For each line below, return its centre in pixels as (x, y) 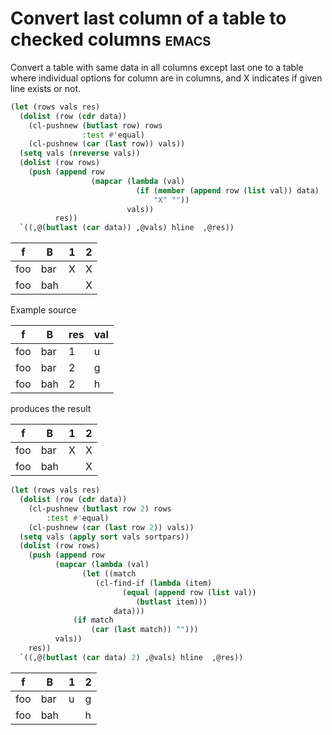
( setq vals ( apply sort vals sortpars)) (104, 537)
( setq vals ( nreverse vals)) (80, 153)
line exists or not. (46, 88)
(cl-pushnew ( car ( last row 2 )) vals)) (111, 527)
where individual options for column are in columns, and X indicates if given (166, 78)
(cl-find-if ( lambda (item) (154, 583)
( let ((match (109, 574)
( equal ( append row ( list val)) (189, 592)
